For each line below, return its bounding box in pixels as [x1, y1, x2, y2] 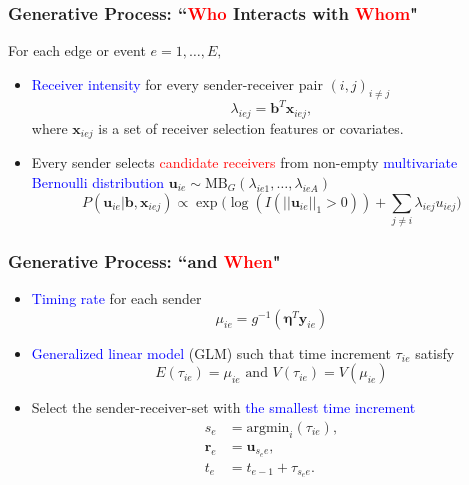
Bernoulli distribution [31, 171, 165, 192]
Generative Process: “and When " [8, 248, 281, 273]
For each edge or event [8, 40, 146, 61]
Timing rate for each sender [31, 288, 202, 309]
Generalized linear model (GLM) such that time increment [31, 342, 391, 363]
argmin [246, 420, 290, 435]
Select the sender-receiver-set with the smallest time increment [31, 397, 416, 418]
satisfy [415, 342, 455, 363]
